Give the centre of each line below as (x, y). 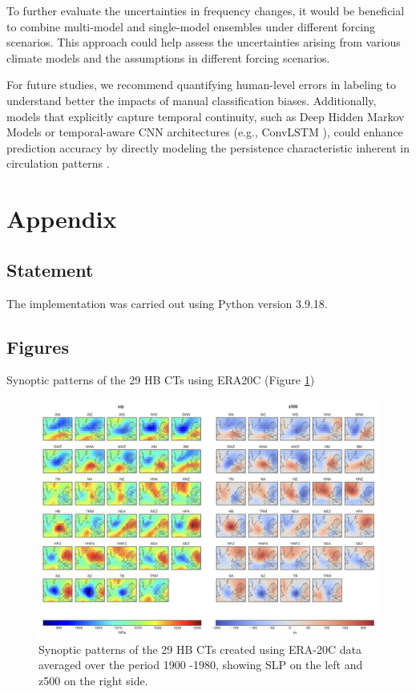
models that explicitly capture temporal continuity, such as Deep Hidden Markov (206, 116)
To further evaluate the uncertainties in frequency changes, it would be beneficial (206, 10)
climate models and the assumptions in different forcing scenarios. (168, 57)
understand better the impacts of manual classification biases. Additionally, (192, 100)
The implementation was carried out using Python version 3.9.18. (167, 303)
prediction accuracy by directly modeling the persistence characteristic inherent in (208, 147)
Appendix (62, 219)
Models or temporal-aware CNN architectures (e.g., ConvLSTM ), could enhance (205, 132)
